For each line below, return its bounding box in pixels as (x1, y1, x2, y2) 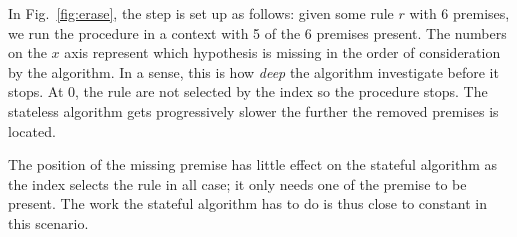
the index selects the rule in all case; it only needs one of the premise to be (8, 173, 467, 194)
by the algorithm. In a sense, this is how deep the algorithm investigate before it (8, 61, 499, 82)
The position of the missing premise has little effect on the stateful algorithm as (8, 154, 498, 175)
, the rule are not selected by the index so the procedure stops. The (75, 81, 488, 102)
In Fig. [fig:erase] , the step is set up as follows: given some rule (8, 3, 394, 23)
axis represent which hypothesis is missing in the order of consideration (64, 42, 501, 63)
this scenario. (8, 212, 89, 233)
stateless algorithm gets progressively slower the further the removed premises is (8, 100, 499, 121)
